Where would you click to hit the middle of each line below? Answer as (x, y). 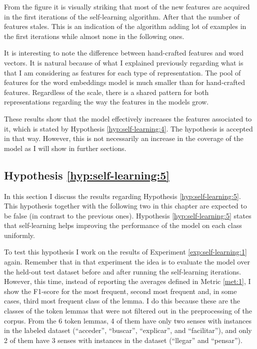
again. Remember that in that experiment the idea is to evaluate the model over (127, 262)
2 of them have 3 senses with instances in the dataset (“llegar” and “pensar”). (123, 340)
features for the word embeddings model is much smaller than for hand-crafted (124, 82)
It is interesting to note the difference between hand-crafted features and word (124, 53)
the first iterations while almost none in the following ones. (94, 36)
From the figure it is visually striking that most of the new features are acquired (127, 6)
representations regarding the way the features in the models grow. (106, 102)
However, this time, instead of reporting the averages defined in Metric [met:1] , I (127, 281)
